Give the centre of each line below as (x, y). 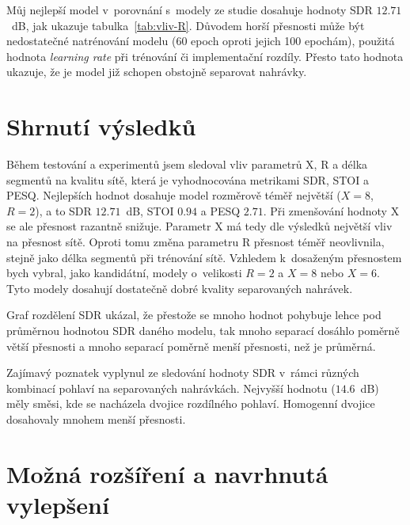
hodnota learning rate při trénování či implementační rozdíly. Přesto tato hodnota (205, 56)
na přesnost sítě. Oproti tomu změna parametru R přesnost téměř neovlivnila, (196, 242)
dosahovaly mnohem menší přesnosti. (96, 419)
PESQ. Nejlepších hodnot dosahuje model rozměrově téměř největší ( (174, 195)
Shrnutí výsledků (101, 126)
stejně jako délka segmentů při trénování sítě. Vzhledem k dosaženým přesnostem (204, 257)
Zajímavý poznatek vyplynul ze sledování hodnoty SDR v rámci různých (183, 373)
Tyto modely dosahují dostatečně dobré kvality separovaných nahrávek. (180, 288)
